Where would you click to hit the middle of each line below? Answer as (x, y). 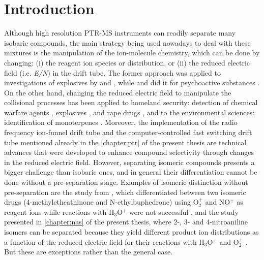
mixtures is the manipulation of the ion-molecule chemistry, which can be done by (132, 53)
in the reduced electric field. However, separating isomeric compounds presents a (129, 162)
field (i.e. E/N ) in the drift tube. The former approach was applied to (112, 72)
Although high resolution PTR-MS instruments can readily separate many (120, 33)
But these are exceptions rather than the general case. (89, 252)
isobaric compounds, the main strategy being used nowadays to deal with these (127, 42)
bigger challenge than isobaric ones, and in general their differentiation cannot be (131, 172)
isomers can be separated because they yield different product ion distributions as (131, 232)
